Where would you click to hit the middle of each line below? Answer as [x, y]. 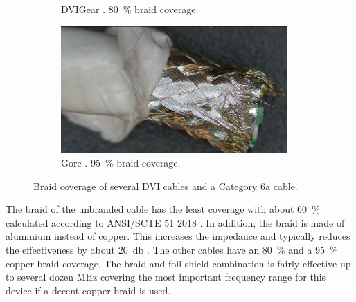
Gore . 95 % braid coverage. [121, 162]
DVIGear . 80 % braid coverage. [130, 9]
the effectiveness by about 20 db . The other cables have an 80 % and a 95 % [172, 249]
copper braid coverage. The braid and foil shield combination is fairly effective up [178, 263]
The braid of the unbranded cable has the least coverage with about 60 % [163, 209]
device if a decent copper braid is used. [88, 290]
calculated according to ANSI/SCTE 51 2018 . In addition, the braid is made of [175, 222]
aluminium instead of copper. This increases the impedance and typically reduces [178, 236]
